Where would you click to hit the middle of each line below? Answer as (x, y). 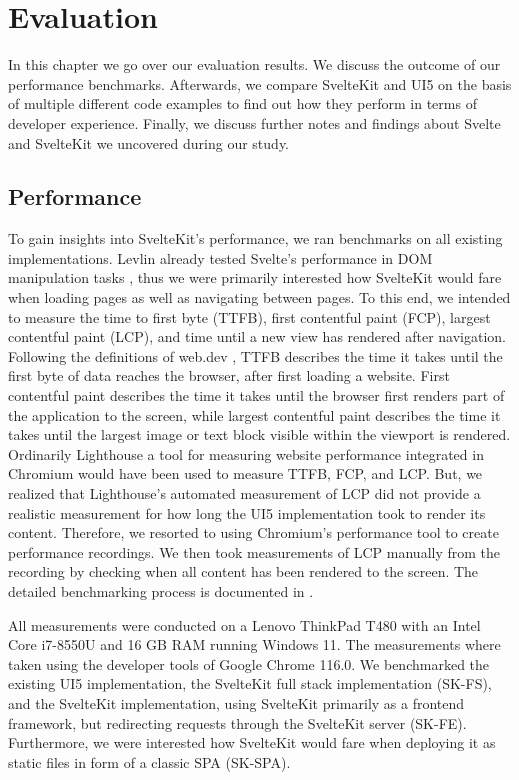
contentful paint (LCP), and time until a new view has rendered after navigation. (257, 336)
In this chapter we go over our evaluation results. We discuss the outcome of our (254, 64)
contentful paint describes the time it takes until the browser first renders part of (256, 395)
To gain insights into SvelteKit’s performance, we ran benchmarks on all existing (255, 238)
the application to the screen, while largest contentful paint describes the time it (254, 414)
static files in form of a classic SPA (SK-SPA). (149, 761)
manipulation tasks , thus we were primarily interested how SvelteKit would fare (255, 277)
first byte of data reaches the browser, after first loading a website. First (229, 375)
